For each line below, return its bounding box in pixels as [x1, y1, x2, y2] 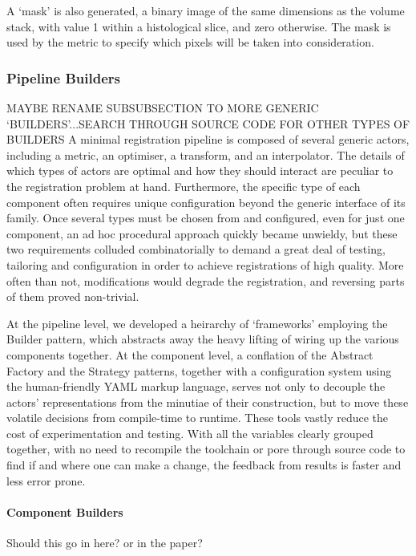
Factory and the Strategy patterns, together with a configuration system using [6, 362, 392, 379]
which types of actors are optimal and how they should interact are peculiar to [6, 162, 394, 179]
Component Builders [6, 503, 123, 520]
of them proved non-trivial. [6, 288, 139, 305]
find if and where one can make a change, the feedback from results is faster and [6, 457, 402, 473]
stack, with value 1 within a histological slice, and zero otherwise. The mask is [6, 18, 391, 34]
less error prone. [6, 472, 86, 489]
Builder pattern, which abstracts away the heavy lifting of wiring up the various [6, 331, 399, 347]
